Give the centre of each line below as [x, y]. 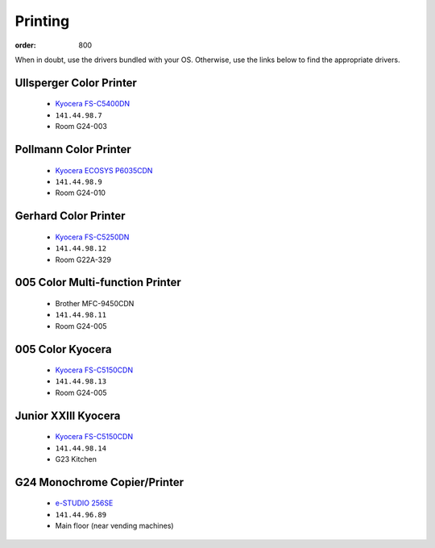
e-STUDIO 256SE [84, 503]
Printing [42, 21]
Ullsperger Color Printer [76, 83]
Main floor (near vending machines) [114, 526]
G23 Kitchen [76, 459]
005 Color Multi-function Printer [98, 282]
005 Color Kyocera [63, 349]
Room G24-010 [81, 193]
